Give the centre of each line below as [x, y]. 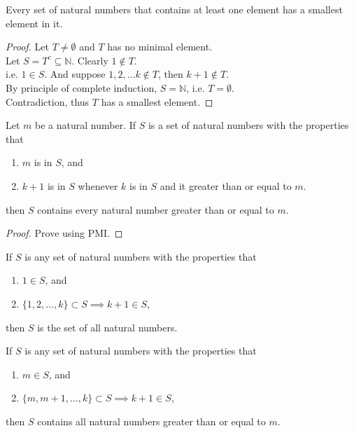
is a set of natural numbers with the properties [248, 125]
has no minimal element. [160, 47]
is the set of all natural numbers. [107, 327]
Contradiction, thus [48, 101]
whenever [98, 185]
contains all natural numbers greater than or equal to [151, 421]
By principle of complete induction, [82, 87]
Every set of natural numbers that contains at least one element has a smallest [174, 9]
